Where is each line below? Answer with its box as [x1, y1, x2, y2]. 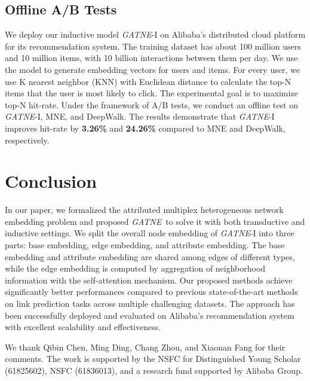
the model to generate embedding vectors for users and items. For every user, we [5, 63, 300, 75]
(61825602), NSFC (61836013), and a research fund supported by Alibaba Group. [5, 364, 303, 376]
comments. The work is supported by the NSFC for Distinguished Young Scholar [5, 352, 301, 365]
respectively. [5, 133, 50, 146]
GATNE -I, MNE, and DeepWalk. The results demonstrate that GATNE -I [5, 110, 275, 123]
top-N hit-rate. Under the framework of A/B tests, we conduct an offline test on [5, 98, 298, 111]
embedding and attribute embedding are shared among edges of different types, [5, 250, 295, 263]
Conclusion [5, 169, 97, 193]
